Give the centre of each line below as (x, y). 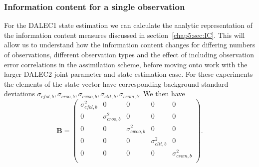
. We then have (162, 93)
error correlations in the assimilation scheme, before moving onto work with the (126, 64)
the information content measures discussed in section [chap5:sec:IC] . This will (125, 35)
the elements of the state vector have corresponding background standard (116, 83)
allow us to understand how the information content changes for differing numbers (130, 45)
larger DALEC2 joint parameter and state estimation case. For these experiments (129, 74)
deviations (19, 93)
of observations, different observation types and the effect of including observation (129, 54)
